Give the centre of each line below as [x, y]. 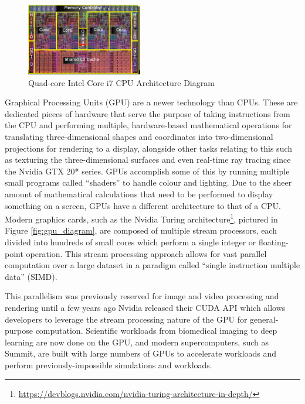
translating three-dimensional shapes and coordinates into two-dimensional [139, 137]
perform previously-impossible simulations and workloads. [109, 364]
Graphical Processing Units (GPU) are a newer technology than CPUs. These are [151, 102]
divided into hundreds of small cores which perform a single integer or [131, 242]
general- [264, 319]
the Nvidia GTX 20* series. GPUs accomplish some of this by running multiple [147, 171]
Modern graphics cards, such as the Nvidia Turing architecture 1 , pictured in [141, 218]
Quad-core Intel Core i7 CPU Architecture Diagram [121, 82]
